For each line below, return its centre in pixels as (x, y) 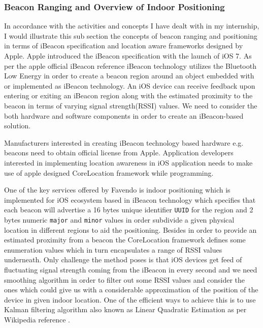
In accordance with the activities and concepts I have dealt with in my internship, (132, 26)
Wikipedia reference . (37, 319)
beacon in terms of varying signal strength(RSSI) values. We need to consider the (131, 105)
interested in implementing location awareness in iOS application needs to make (128, 162)
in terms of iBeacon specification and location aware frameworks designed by (124, 46)
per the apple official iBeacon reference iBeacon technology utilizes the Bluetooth (130, 65)
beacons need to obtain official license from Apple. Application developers (119, 153)
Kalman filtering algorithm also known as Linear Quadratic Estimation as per (125, 309)
